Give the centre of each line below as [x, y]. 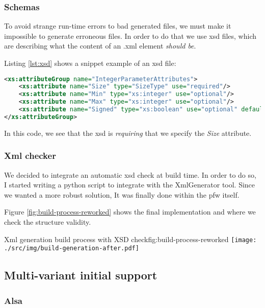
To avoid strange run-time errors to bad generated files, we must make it [118, 26]
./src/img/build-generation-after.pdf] [72, 248]
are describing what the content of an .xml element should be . [100, 46]
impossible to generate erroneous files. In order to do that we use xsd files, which [130, 35]
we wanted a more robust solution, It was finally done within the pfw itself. [122, 194]
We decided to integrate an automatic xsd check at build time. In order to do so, [130, 174]
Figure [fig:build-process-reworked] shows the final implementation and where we [130, 212]
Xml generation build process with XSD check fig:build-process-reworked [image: [130, 239]
